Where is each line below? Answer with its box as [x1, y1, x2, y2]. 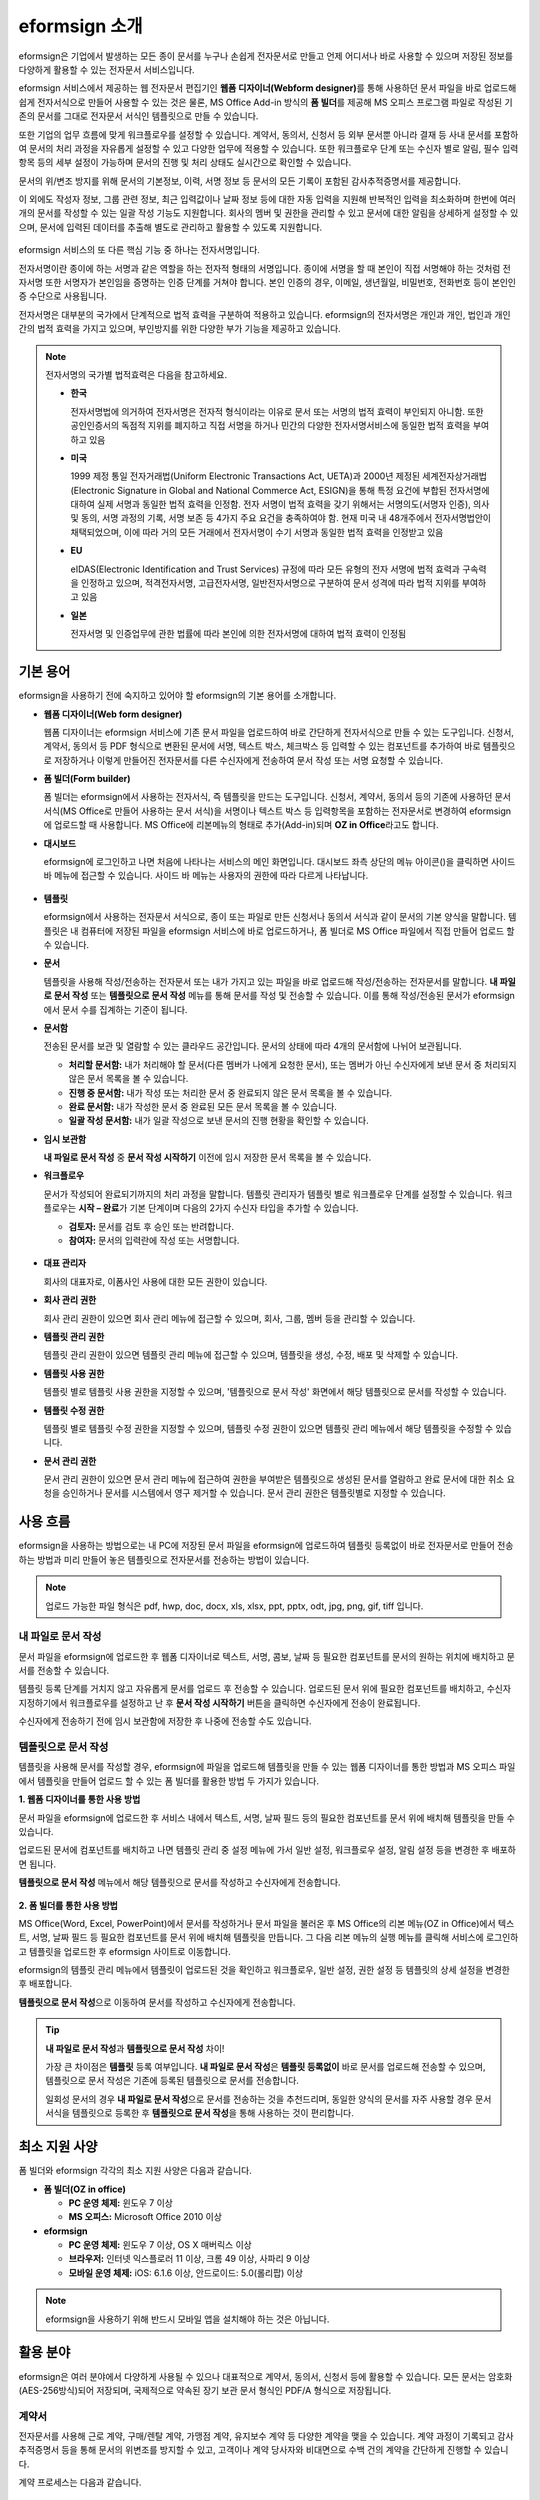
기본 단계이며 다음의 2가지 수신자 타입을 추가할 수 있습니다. [129, 1202, 359, 1214]
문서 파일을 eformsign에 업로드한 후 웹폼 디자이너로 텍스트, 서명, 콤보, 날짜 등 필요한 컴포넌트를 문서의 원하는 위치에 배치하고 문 [18, 1650, 515, 1662]
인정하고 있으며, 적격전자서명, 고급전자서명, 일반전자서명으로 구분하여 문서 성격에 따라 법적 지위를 [80, 577, 460, 589]
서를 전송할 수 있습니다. [18, 1665, 110, 1677]
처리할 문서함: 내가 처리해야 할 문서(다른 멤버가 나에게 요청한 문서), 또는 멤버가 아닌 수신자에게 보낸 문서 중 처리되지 [68, 1058, 517, 1070]
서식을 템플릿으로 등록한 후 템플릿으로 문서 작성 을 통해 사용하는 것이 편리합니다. [45, 2107, 354, 2119]
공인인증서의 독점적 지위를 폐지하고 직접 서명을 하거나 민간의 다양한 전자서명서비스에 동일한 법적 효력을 [70, 420, 471, 432]
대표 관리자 [43, 1257, 87, 1269]
